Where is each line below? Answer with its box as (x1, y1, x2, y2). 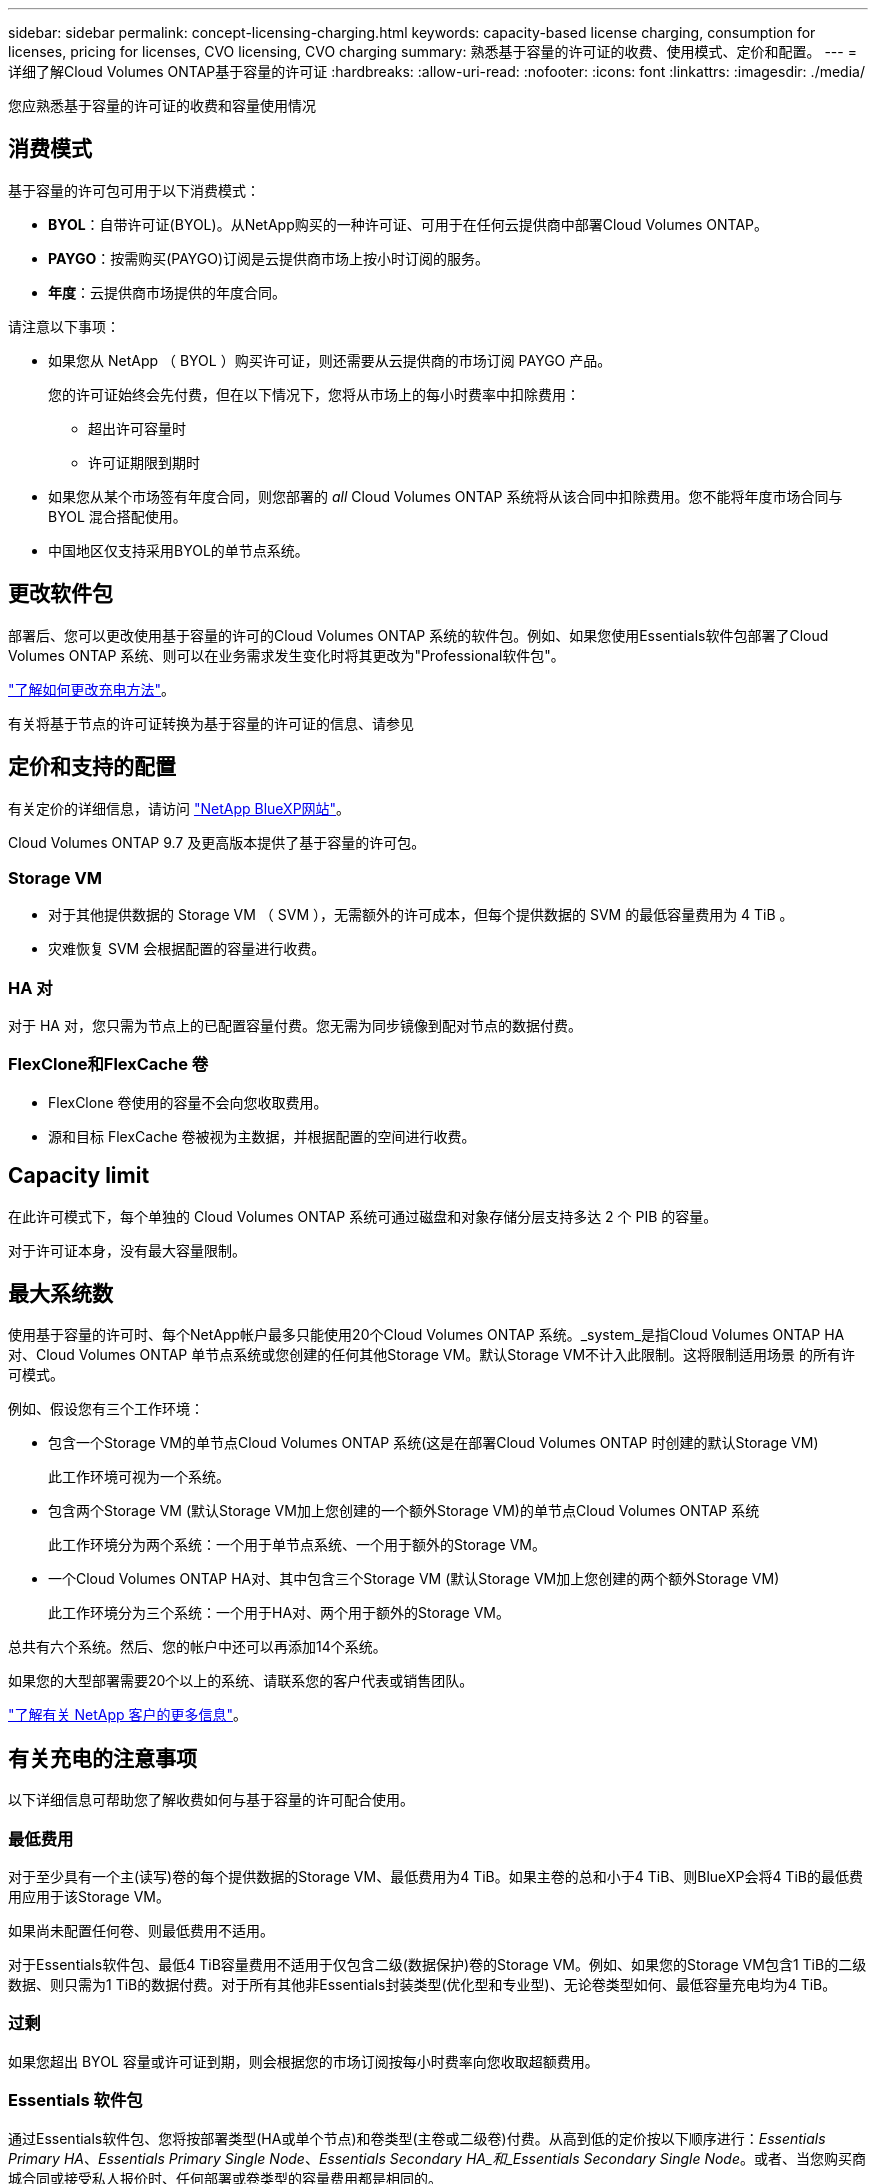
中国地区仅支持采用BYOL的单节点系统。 (48, 541, 309, 559)
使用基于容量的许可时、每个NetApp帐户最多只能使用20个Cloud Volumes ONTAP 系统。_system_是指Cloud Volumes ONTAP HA (8, 1326, 845, 1344)
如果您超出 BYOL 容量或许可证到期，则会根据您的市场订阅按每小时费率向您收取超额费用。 (8, 2052, 599, 2070)
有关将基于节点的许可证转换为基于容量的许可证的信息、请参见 (8, 714, 414, 732)
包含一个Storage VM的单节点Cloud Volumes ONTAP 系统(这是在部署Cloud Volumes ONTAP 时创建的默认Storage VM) (48, 1434, 819, 1452)
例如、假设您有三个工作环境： (8, 1400, 204, 1418)
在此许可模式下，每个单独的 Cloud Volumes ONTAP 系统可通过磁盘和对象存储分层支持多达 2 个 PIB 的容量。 (8, 1207, 718, 1225)
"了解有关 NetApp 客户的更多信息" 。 (8, 1706, 248, 1724)
